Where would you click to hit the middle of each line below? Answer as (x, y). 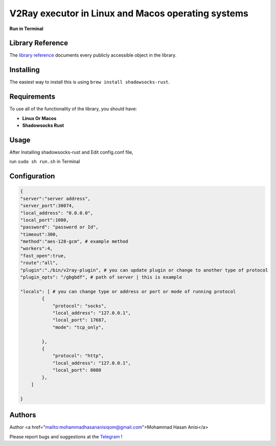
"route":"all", (39, 263)
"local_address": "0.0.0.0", (57, 213)
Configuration (32, 176)
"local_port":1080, (44, 220)
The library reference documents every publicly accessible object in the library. (93, 55)
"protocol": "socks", (79, 306)
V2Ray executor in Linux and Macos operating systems (129, 13)
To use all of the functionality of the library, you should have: (73, 109)
